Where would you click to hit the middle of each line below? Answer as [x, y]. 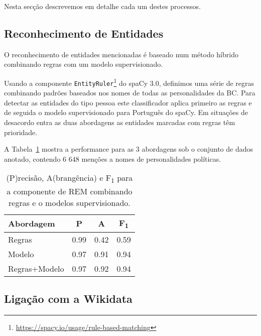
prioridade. [21, 132]
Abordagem [32, 223]
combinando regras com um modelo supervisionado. [84, 64]
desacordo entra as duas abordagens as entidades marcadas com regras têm [120, 122]
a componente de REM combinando [70, 191]
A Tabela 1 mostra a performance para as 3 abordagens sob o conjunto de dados [129, 149]
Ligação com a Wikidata [68, 299]
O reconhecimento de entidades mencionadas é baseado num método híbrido [121, 54]
